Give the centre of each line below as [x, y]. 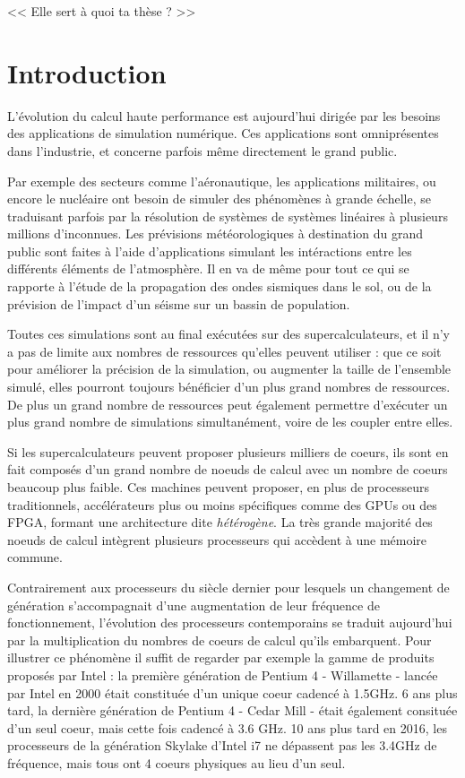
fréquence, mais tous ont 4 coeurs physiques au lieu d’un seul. [177, 762]
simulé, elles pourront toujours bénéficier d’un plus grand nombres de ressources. [229, 387]
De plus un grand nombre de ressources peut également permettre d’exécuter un [228, 404]
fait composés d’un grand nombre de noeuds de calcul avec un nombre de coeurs [228, 469]
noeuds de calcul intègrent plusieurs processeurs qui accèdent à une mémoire [217, 539]
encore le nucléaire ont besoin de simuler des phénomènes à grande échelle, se [219, 199]
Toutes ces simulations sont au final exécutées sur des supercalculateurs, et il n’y [228, 334]
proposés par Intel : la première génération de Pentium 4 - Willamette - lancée [223, 674]
